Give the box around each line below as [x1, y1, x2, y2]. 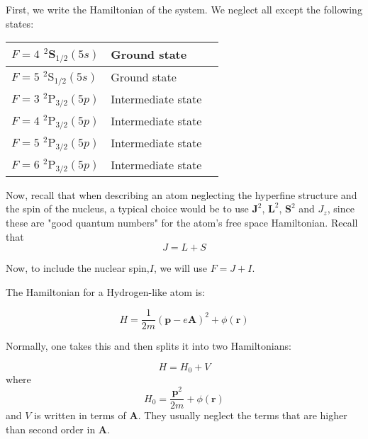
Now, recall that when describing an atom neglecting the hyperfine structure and [6, 187, 357, 202]
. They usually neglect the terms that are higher [138, 408, 347, 423]
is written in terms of [34, 408, 126, 423]
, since [327, 201, 355, 216]
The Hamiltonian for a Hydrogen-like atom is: [6, 284, 205, 299]
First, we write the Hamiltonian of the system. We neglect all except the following [6, 2, 362, 16]
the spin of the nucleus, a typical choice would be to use [6, 201, 249, 216]
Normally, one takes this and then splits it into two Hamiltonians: [6, 338, 291, 353]
